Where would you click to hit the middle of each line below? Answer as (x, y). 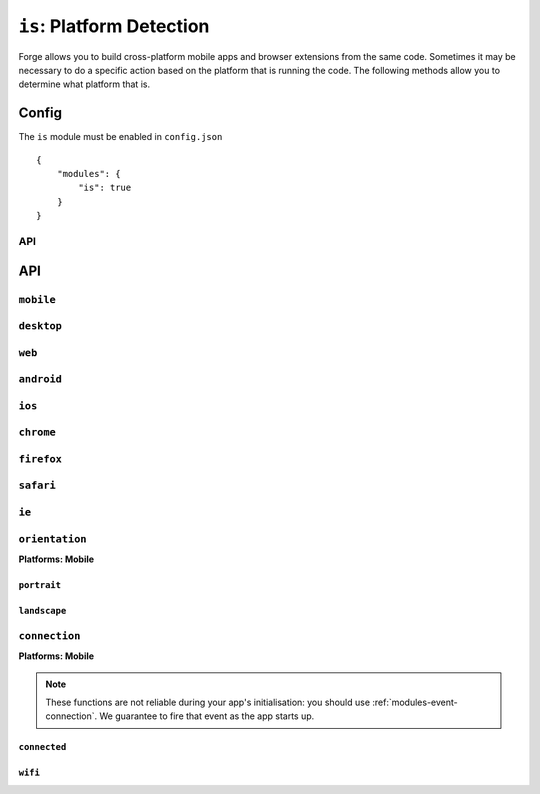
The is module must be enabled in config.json (120, 137)
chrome (37, 432)
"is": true (105, 188)
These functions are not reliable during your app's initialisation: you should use (207, 702)
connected (42, 747)
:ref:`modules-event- (415, 702)
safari (37, 485)
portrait (40, 584)
